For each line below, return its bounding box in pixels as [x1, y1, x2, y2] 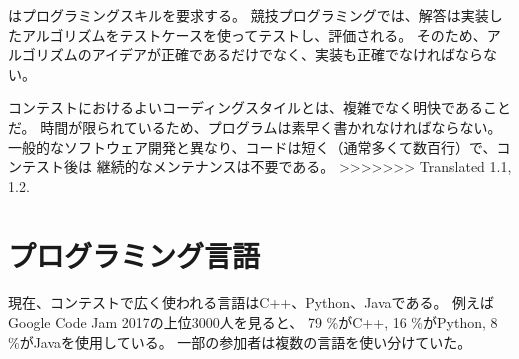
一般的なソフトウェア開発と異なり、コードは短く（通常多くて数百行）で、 [8, 136, 497, 157]
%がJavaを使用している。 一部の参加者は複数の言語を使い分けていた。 [8, 331, 472, 352]
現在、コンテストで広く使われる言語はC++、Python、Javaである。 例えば [8, 292, 495, 313]
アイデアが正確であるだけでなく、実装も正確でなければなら [91, 44, 483, 65]
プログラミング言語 [8, 234, 261, 275]
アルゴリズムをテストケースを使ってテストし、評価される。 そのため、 [21, 24, 487, 45]
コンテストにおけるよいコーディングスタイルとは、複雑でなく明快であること [8, 97, 511, 118]
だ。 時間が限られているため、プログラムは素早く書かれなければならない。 [8, 116, 502, 137]
